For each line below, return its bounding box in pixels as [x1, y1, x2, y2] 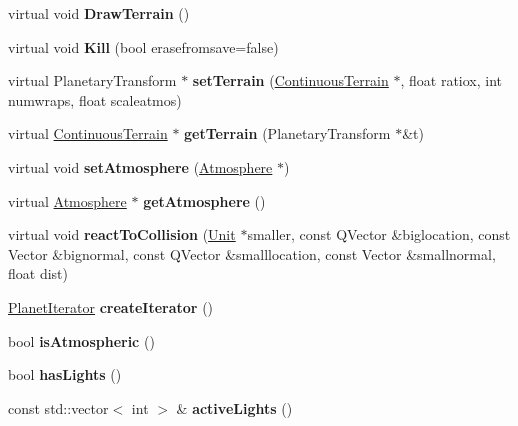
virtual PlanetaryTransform [8, 70, 177, 91]
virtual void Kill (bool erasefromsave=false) [8, 36, 279, 57]
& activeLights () [176, 397, 293, 418]
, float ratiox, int [400, 70, 503, 91]
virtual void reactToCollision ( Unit [8, 224, 236, 245]
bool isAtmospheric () [8, 330, 155, 351]
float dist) [8, 263, 68, 284]
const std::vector [8, 397, 109, 418]
